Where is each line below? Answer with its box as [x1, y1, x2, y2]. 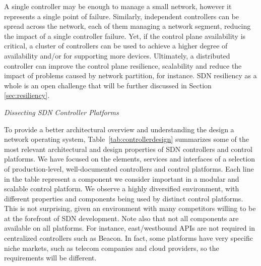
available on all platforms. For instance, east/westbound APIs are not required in [4, 223, 255, 233]
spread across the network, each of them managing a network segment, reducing [4, 21, 251, 31]
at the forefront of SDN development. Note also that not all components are [4, 212, 239, 223]
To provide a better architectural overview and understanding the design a [4, 124, 234, 134]
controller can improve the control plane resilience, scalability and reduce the [4, 60, 242, 71]
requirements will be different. [4, 252, 97, 263]
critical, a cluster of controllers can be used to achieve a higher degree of [4, 40, 228, 51]
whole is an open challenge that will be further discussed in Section [4, 80, 212, 90]
